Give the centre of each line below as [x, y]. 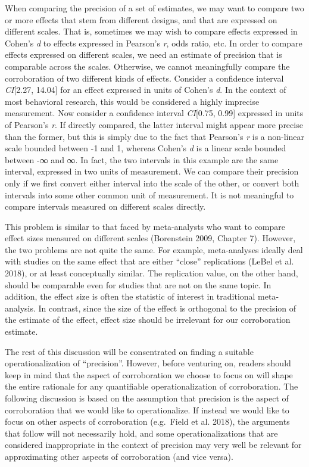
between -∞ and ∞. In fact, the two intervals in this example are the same [142, 159]
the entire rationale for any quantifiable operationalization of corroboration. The [152, 386]
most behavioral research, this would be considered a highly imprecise [132, 101]
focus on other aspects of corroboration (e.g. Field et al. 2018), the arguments [147, 421]
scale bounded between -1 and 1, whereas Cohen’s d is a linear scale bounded [146, 148]
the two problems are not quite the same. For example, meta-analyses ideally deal [154, 249]
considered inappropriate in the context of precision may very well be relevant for [153, 445]
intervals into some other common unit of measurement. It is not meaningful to [149, 194]
